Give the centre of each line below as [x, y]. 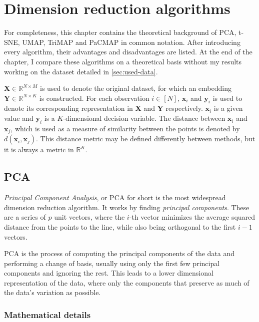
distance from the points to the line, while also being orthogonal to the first [120, 226]
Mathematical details [47, 314]
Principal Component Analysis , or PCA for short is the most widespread [115, 197]
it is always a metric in [39, 150]
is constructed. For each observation [94, 98]
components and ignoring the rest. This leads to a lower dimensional [109, 273]
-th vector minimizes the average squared [192, 217]
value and [19, 118]
